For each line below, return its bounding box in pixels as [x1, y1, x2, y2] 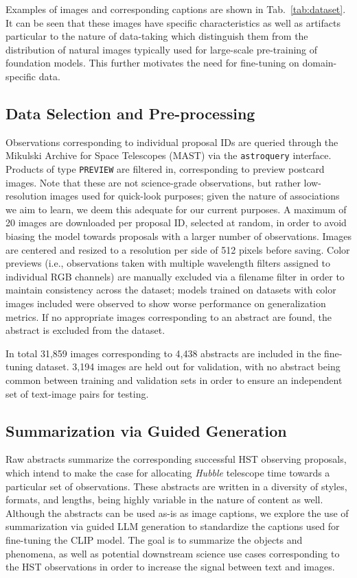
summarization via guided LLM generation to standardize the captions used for [5, 519, 340, 533]
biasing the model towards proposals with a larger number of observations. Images [5, 229, 352, 243]
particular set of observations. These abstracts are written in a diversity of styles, [5, 479, 347, 493]
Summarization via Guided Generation [5, 420, 287, 441]
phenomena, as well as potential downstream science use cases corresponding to [5, 546, 340, 560]
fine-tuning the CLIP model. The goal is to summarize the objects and [5, 532, 303, 546]
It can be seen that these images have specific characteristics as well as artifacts [5, 15, 341, 29]
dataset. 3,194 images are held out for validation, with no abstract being [36, 359, 341, 374]
